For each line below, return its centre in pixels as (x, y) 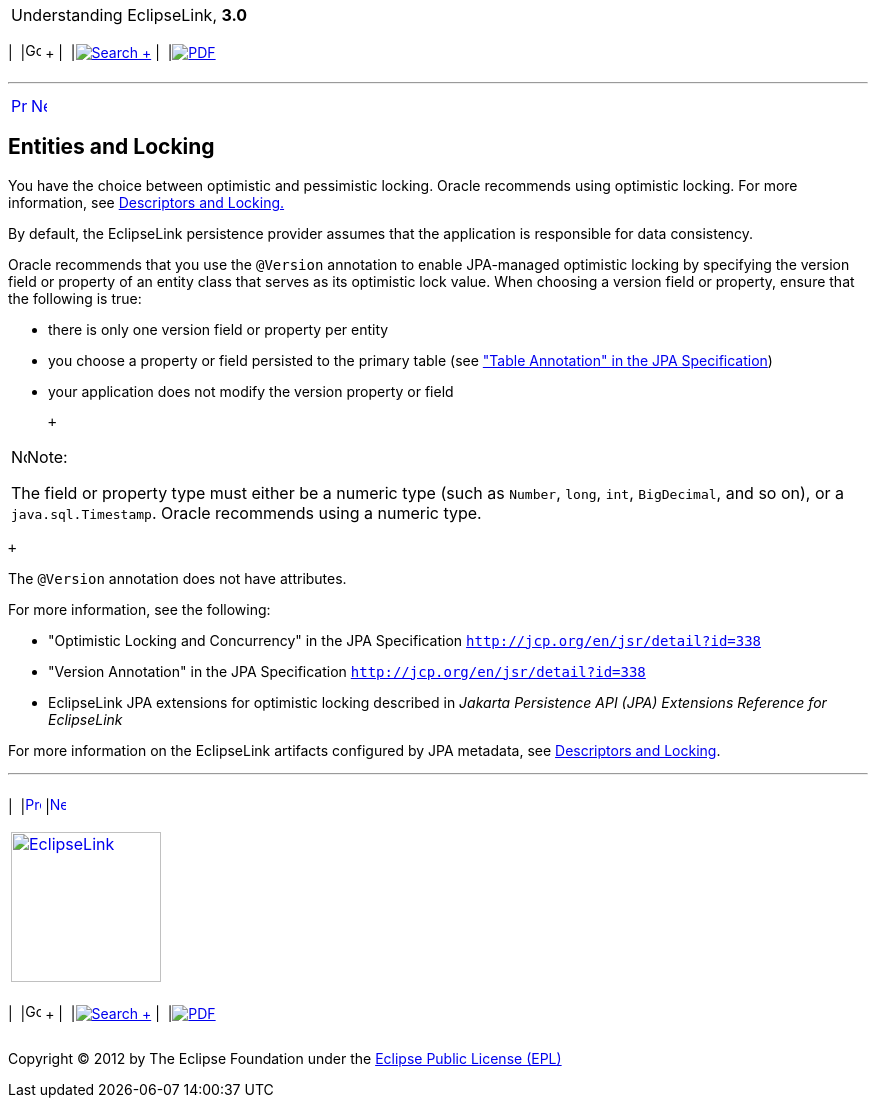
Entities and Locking (111, 147)
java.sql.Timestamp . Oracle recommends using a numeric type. (246, 512)
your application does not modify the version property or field (251, 391)
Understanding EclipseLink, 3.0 (129, 15)
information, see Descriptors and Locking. (146, 202)
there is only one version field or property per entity (218, 329)
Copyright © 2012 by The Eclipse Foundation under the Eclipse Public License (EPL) (285, 1058)
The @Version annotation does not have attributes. (177, 578)
